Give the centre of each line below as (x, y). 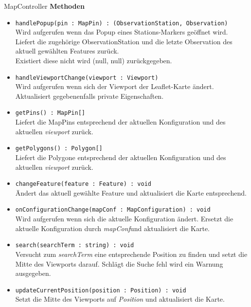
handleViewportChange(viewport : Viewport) (87, 78)
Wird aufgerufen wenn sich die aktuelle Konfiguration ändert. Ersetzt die (124, 219)
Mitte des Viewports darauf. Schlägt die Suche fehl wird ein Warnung (119, 263)
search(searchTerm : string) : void (75, 245)
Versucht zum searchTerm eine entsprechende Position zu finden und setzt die (131, 254)
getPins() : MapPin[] (50, 113)
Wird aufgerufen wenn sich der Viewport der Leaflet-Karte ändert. (115, 86)
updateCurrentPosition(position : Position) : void (101, 290)
